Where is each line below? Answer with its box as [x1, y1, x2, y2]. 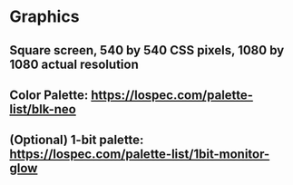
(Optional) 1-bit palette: [9, 132, 144, 148]
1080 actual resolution [9, 56, 139, 72]
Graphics [9, 6, 80, 27]
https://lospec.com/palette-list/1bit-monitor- [9, 147, 270, 162]
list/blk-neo [9, 102, 77, 117]
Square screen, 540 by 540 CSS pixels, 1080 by [9, 43, 285, 58]
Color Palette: [9, 87, 89, 102]
